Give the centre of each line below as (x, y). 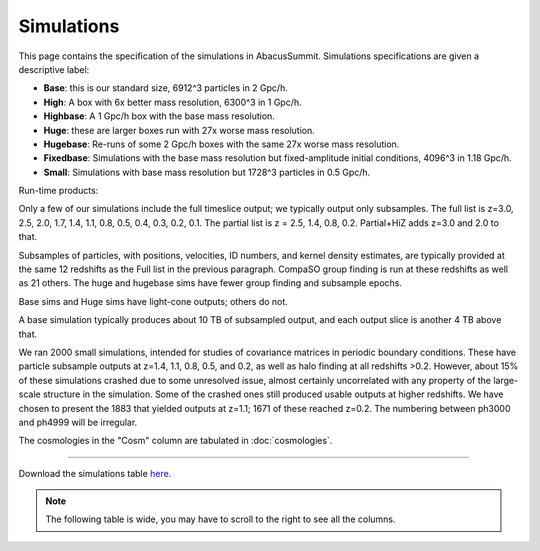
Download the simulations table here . (95, 473)
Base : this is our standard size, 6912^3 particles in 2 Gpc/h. (166, 88)
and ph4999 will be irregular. (78, 422)
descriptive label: (54, 69)
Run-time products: (58, 191)
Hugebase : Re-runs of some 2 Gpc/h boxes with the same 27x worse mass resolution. (221, 144)
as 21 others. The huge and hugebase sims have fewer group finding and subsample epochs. (210, 283)
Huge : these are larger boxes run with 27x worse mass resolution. (179, 130)
